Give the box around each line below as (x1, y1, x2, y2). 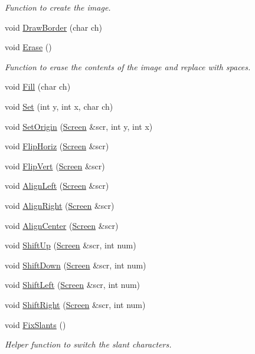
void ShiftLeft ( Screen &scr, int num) (5, 278, 140, 291)
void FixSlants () (5, 318, 66, 330)
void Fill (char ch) (5, 80, 71, 93)
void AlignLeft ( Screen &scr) (5, 179, 109, 192)
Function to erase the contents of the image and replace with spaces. (5, 60, 251, 73)
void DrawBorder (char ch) (5, 21, 103, 33)
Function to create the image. (5, 1, 111, 13)
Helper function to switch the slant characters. (5, 338, 172, 350)
